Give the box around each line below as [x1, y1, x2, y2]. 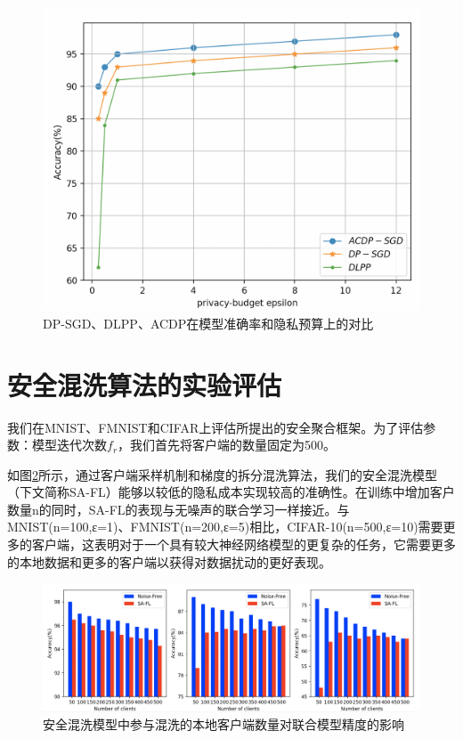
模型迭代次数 [31, 435, 107, 454]
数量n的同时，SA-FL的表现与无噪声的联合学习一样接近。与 [7, 499, 350, 518]
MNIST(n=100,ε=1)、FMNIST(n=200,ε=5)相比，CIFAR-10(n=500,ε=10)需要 [7, 517, 443, 536]
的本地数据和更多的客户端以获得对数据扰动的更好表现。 [7, 552, 331, 571]
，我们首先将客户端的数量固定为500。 [118, 435, 337, 454]
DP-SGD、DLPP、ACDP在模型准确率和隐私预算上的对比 [43, 313, 374, 332]
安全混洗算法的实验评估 [7, 366, 282, 402]
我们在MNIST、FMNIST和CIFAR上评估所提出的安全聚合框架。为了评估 [7, 418, 424, 436]
